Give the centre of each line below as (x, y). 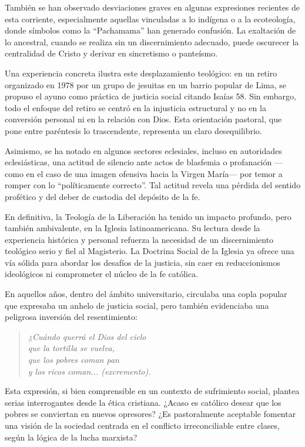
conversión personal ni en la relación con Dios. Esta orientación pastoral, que (143, 119)
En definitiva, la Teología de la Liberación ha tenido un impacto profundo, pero (148, 216)
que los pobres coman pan (73, 360)
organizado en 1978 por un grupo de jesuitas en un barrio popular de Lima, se (146, 84)
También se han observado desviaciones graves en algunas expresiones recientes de (152, 7)
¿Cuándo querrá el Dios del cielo (87, 336)
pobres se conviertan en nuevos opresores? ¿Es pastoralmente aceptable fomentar (150, 414)
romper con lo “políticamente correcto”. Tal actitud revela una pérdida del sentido (153, 185)
